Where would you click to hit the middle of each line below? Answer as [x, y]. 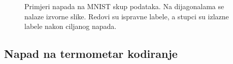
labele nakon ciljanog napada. [71, 26]
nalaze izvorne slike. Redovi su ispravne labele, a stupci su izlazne [127, 16]
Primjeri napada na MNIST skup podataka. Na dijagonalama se [124, 6]
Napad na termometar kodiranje [91, 54]
